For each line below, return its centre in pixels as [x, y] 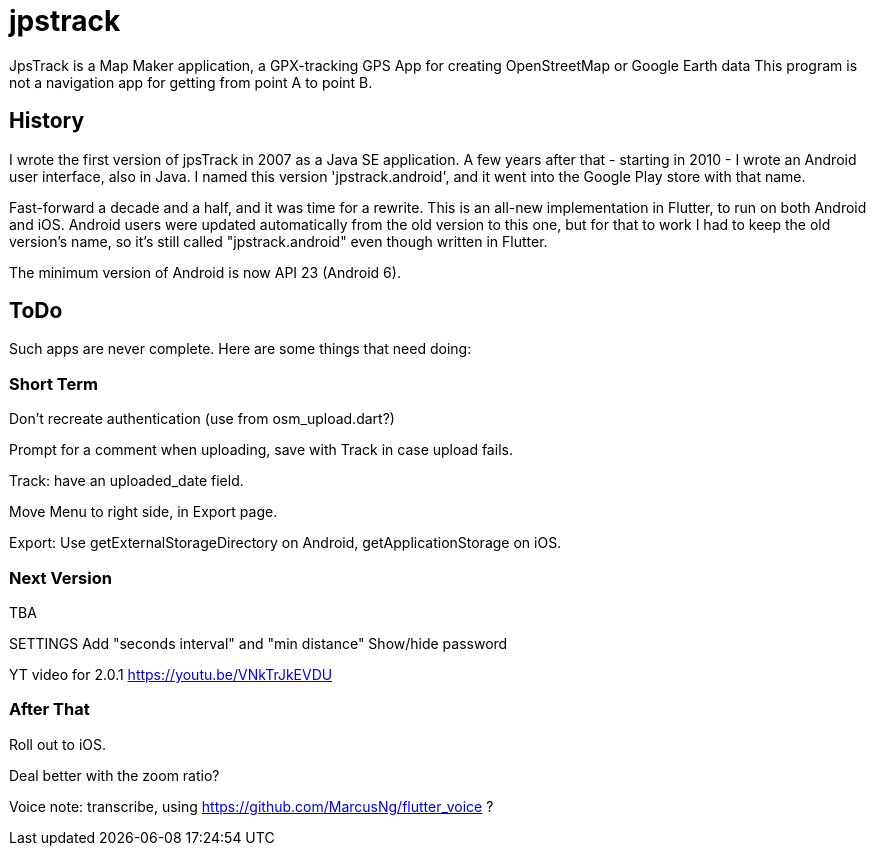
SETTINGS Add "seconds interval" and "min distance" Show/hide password [258, 643]
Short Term [53, 383]
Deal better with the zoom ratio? [114, 775]
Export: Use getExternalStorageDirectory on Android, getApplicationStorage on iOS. [285, 543]
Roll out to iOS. [57, 744]
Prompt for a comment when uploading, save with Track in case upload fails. [261, 450]
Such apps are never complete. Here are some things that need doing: [240, 349]
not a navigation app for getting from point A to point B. [191, 82]
